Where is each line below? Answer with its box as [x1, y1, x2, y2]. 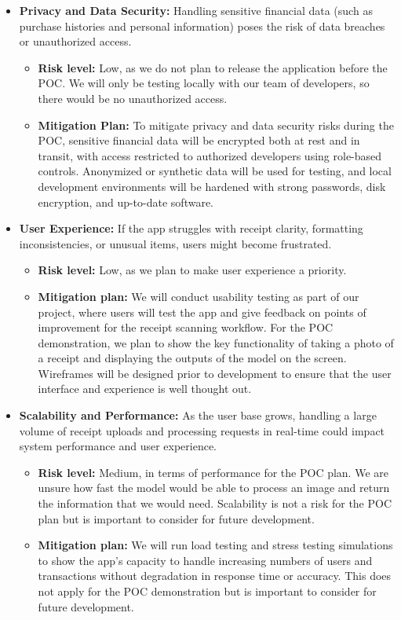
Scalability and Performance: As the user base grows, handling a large [19, 407, 377, 424]
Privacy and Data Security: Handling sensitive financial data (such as [19, 2, 373, 18]
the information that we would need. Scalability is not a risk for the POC [38, 495, 392, 512]
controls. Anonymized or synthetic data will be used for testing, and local [38, 163, 392, 179]
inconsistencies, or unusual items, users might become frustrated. [19, 235, 332, 251]
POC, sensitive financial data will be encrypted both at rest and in [38, 132, 360, 149]
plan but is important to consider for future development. [38, 510, 315, 526]
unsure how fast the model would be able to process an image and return [38, 479, 390, 496]
